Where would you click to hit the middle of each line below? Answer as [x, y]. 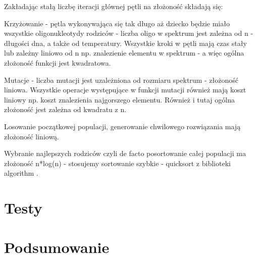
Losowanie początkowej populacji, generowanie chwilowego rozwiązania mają [122, 126]
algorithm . [21, 173]
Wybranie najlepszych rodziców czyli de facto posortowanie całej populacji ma [125, 153]
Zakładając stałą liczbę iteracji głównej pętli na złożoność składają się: [114, 6]
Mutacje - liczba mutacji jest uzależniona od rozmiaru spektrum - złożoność [121, 80]
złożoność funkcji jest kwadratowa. [58, 62]
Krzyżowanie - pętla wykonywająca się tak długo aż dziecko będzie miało [117, 23]
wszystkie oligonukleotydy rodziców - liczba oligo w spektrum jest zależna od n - [129, 33]
